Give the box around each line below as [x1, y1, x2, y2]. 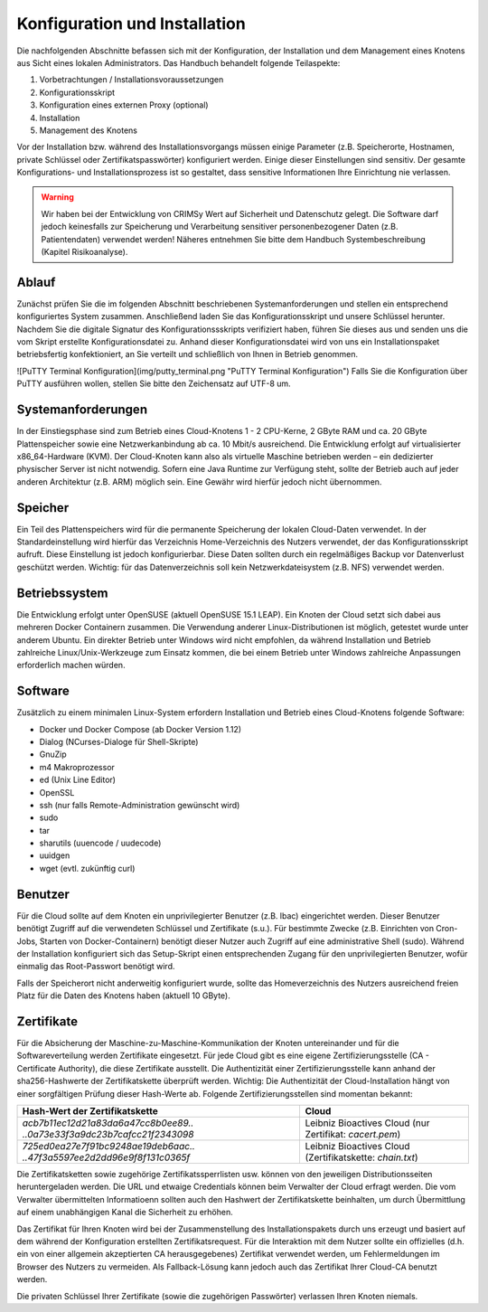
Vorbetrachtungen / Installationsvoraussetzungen [39, 74, 224, 85]
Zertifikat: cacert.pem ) [305, 1128, 401, 1140]
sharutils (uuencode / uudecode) [39, 837, 162, 849]
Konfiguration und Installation [16, 14, 246, 33]
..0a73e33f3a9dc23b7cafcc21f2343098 [22, 1128, 194, 1140]
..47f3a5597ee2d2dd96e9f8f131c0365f [22, 1151, 191, 1164]
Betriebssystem [16, 585, 108, 600]
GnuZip [39, 749, 67, 760]
